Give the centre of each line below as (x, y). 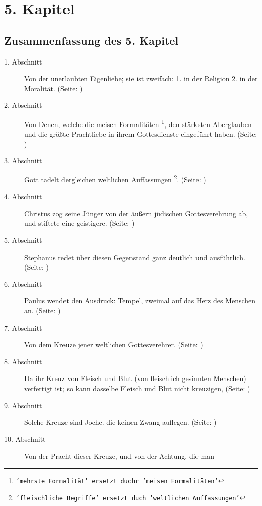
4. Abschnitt (23, 196)
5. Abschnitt (23, 240)
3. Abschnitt (23, 161)
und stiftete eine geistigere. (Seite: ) (79, 223)
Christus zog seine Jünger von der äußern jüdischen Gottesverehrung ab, (136, 213)
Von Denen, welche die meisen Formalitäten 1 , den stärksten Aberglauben (138, 123)
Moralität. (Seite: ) (53, 88)
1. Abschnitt (23, 61)
